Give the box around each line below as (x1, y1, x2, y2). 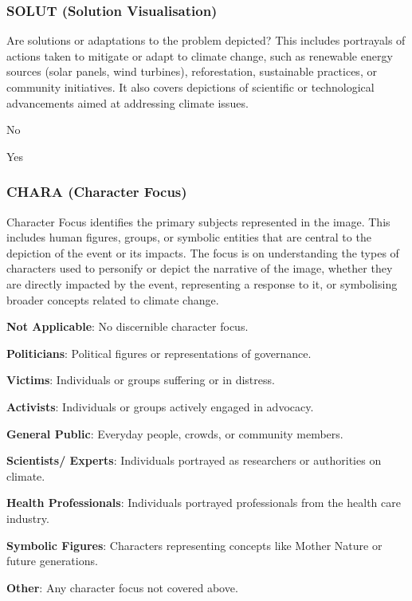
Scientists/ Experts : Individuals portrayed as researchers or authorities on (6, 452, 382, 469)
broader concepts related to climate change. (6, 291, 219, 308)
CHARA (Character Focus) (6, 182, 187, 202)
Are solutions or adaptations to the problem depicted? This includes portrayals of (6, 32, 406, 49)
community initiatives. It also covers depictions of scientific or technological (6, 79, 375, 95)
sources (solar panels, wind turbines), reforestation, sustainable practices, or (6, 63, 377, 80)
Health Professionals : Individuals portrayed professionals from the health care (6, 494, 401, 511)
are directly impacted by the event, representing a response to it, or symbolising (6, 275, 398, 292)
